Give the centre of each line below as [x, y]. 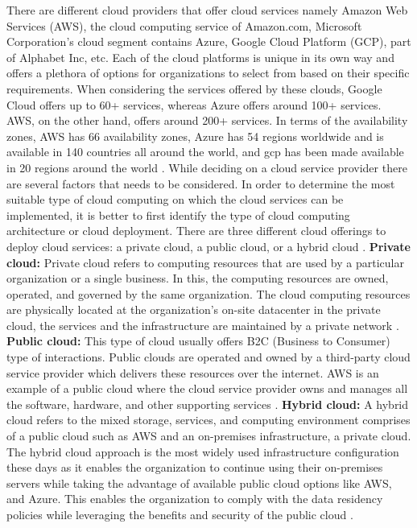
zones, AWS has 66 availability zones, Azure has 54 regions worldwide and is [195, 136]
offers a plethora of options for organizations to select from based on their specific [208, 73]
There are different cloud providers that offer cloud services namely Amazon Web [207, 10]
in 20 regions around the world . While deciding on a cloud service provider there [207, 167]
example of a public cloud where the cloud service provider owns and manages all [207, 388]
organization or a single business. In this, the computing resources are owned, [198, 278]
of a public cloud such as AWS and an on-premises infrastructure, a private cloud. [209, 436]
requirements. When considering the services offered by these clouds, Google [194, 88]
